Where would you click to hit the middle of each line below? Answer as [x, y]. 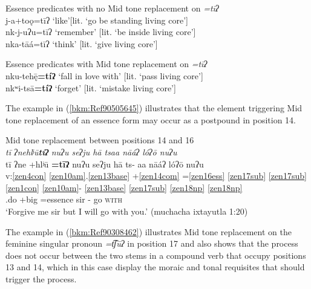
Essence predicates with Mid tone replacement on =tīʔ [106, 64]
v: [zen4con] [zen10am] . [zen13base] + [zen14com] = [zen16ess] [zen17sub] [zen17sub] [156, 176]
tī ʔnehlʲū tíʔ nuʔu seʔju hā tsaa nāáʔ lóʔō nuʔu [91, 151]
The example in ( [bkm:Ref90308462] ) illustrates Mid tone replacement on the [149, 231]
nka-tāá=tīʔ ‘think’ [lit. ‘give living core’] [82, 43]
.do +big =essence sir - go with [64, 199]
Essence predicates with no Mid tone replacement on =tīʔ [112, 8]
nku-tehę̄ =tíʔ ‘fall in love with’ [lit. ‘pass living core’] [104, 75]
